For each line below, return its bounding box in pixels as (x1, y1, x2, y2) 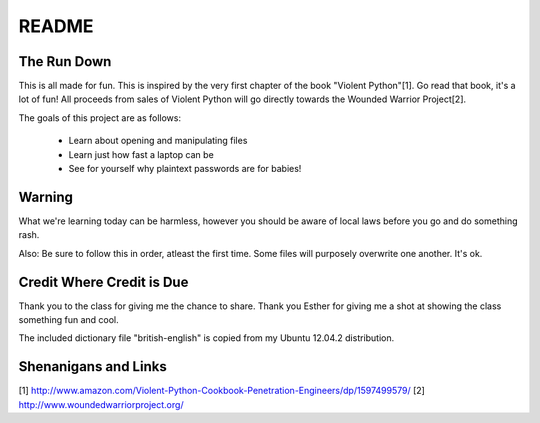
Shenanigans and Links (18, 358, 167, 375)
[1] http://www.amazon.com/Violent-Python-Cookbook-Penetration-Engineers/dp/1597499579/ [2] (18, 385, 425, 397)
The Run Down (18, 53, 112, 70)
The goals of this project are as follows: (18, 111, 182, 124)
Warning (18, 188, 74, 205)
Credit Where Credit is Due (18, 273, 189, 290)
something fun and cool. (18, 314, 119, 325)
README (18, 15, 94, 37)
